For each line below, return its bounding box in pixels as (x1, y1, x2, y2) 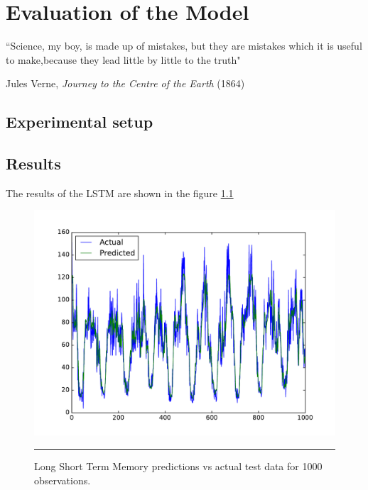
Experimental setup (6, 111, 153, 133)
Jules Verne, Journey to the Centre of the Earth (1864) (6, 76, 245, 91)
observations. (34, 472, 91, 487)
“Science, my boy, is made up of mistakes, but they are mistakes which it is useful (6, 38, 362, 53)
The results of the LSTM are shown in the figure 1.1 (6, 185, 234, 200)
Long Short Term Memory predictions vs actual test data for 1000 (34, 459, 323, 474)
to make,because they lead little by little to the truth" (6, 52, 241, 67)
